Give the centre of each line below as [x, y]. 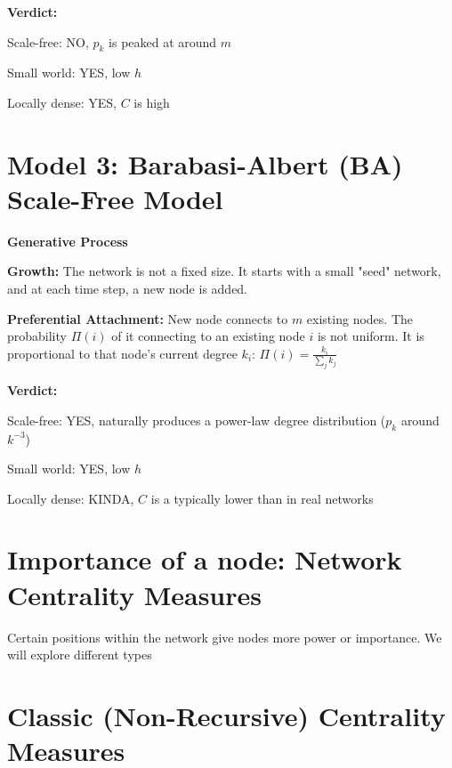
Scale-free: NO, [48, 41]
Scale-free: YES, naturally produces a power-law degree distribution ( [197, 420]
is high [152, 102]
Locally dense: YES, [62, 102]
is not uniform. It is [371, 336]
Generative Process [68, 241]
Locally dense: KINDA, [71, 498]
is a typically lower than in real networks [262, 498]
